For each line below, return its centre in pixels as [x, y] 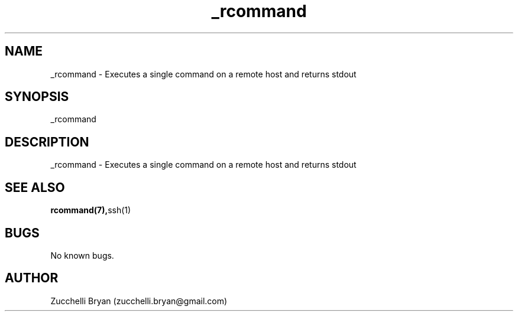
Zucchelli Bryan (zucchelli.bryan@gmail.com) [139, 301]
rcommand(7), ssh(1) [91, 210]
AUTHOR [32, 278]
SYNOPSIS [37, 97]
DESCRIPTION [47, 142]
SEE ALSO [35, 187]
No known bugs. [82, 255]
